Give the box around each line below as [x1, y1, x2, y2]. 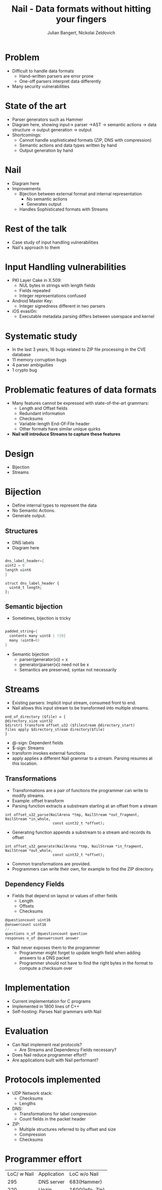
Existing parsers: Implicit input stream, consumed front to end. [12, 700, 136, 706]
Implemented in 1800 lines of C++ [12, 1003, 80, 1009]
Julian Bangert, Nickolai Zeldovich [47, 30, 116, 35]
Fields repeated [19, 288, 51, 294]
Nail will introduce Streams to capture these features [12, 431, 121, 437]
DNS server [38, 1178, 65, 1185]
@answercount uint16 [5, 922, 47, 927]
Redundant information [19, 411, 65, 416]
